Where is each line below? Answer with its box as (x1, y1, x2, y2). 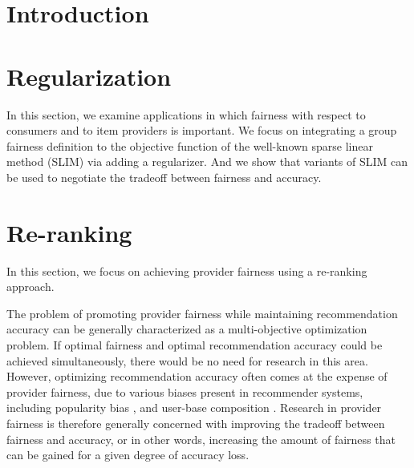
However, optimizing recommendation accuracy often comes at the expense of (6, 368, 388, 385)
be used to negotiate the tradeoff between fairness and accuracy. (6, 168, 322, 185)
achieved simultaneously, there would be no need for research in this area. (6, 352, 368, 369)
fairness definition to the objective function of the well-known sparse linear (6, 137, 374, 154)
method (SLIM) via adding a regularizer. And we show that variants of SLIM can (6, 153, 408, 170)
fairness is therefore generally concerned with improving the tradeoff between (6, 414, 385, 431)
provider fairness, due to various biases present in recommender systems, (6, 383, 363, 400)
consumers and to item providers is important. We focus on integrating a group (6, 122, 397, 139)
